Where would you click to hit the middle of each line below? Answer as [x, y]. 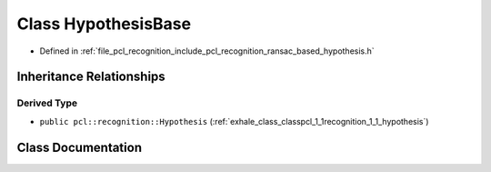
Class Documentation [80, 147]
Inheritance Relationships [91, 77]
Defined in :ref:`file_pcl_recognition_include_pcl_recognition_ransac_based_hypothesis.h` [207, 51]
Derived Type [47, 103]
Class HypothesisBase [104, 24]
